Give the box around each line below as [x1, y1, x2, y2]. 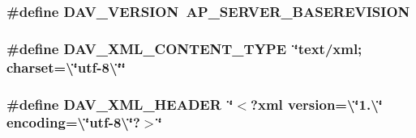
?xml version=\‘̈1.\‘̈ [251, 94, 383, 114]
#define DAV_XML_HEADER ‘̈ [6, 94, 234, 114]
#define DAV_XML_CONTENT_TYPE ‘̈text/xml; [6, 38, 362, 58]
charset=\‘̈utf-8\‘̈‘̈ [6, 56, 126, 77]
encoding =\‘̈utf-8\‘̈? [6, 112, 140, 132]
